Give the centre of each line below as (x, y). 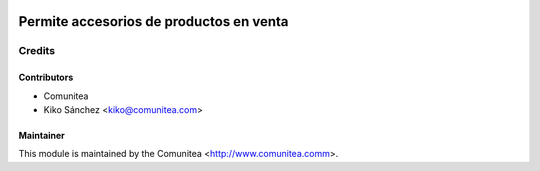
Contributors (46, 77)
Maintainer (41, 135)
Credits (36, 51)
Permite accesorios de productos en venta (153, 21)
